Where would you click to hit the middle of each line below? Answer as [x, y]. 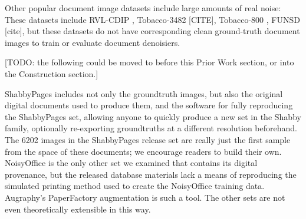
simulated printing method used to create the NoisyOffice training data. [135, 186]
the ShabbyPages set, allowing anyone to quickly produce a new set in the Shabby [153, 116]
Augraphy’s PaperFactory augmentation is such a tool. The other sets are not [145, 197]
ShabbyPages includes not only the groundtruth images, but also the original [144, 93]
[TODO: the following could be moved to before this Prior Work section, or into [149, 62]
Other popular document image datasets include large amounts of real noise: [143, 8]
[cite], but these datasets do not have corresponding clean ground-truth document [152, 31]
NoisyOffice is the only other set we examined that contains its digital [131, 163]
